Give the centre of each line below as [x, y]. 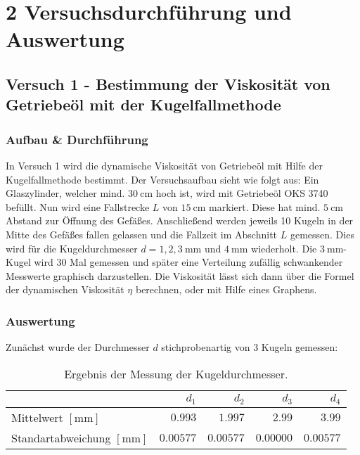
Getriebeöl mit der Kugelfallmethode [143, 104]
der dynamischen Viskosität [65, 289]
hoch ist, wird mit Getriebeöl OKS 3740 [242, 193]
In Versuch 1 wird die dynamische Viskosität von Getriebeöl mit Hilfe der [164, 165]
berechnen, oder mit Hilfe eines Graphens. [226, 289]
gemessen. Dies [322, 234]
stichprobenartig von [206, 347]
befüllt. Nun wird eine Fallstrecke [78, 206]
